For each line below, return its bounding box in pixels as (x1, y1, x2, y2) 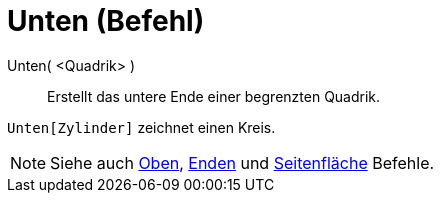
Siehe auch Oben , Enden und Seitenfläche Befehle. (50, 152, 435, 173)
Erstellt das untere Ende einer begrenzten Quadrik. (47, 87, 381, 105)
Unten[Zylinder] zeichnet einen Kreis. (7, 118, 276, 136)
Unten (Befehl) (7, 4, 205, 38)
